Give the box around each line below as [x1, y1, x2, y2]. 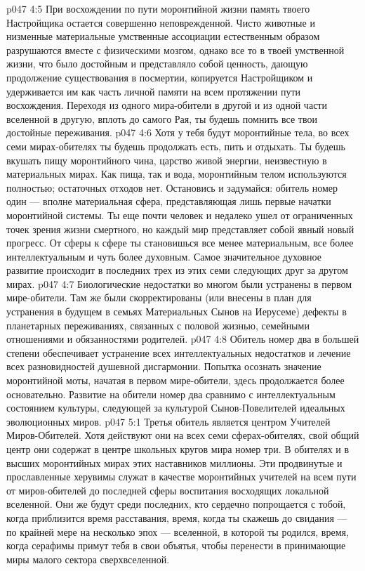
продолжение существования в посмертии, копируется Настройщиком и [6, 70, 313, 84]
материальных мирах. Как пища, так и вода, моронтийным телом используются [6, 166, 347, 181]
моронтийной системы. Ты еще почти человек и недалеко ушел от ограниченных [6, 207, 353, 222]
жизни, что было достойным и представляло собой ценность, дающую [6, 56, 308, 71]
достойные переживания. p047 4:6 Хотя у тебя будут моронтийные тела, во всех [6, 125, 350, 140]
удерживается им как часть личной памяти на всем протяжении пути [6, 84, 301, 98]
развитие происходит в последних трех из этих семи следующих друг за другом [6, 263, 348, 277]
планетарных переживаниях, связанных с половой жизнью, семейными [6, 317, 310, 332]
